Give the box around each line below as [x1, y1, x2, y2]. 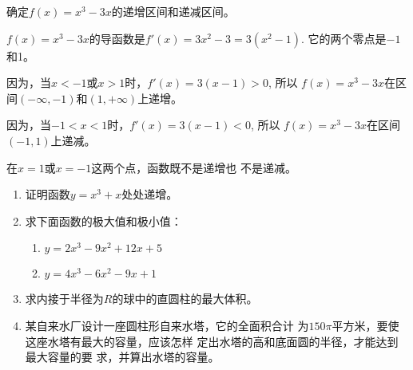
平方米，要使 [332, 317, 399, 333]
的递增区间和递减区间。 [111, 3, 235, 19]
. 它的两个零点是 [301, 30, 387, 46]
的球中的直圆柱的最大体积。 [112, 290, 258, 307]
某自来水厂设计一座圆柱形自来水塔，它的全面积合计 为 [25, 317, 309, 333]
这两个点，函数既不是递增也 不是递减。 [91, 159, 296, 175]
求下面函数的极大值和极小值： [25, 212, 182, 229]
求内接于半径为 [25, 290, 104, 307]
